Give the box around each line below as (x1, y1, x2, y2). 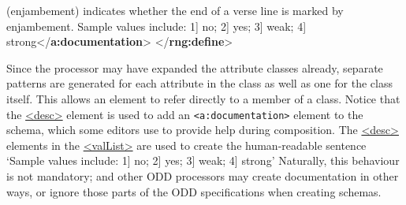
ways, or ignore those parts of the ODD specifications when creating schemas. (6, 183, 382, 199)
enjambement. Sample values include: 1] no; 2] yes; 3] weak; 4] (6, 17, 307, 34)
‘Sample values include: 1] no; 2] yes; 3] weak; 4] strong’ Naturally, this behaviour (6, 152, 400, 169)
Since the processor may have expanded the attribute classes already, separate (6, 59, 383, 76)
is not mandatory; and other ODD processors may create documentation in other (6, 168, 399, 184)
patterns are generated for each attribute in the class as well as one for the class (6, 75, 393, 91)
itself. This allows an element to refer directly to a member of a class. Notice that (6, 90, 400, 106)
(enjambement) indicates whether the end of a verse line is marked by (6, 2, 344, 18)
